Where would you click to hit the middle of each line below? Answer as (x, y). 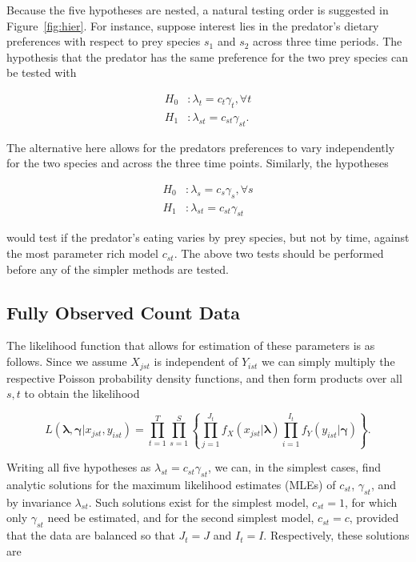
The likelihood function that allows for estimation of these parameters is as (191, 345)
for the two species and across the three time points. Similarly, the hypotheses (198, 163)
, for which (371, 502)
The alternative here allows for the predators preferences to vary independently (201, 147)
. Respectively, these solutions (336, 535)
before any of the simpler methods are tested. (118, 269)
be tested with (42, 72)
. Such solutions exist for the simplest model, (198, 502)
